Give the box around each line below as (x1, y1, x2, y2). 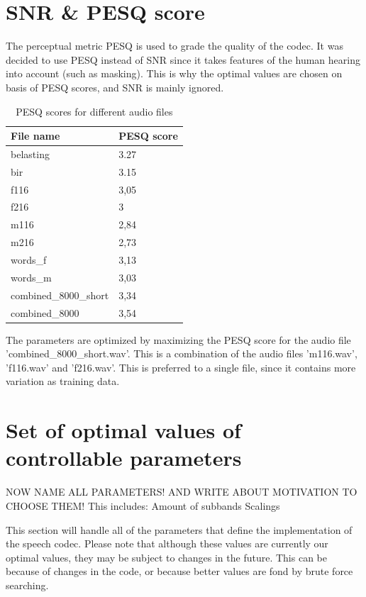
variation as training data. (6, 374, 120, 389)
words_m (11, 269, 52, 284)
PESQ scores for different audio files (16, 104, 173, 118)
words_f (11, 252, 47, 267)
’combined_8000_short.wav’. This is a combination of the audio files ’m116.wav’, (6, 346, 357, 361)
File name (11, 128, 60, 143)
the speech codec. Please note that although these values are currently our (6, 536, 328, 551)
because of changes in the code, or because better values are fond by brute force (6, 564, 353, 579)
